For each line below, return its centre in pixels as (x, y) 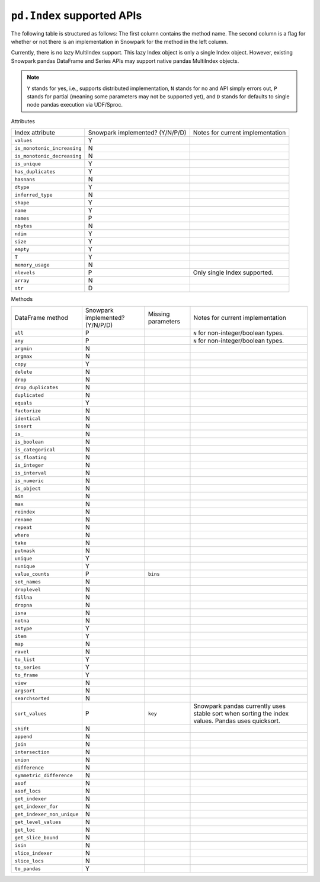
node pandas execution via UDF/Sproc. (75, 105)
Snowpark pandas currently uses (240, 706)
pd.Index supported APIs (76, 15)
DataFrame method (41, 318)
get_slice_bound (36, 837)
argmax (23, 356)
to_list (25, 660)
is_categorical (35, 449)
